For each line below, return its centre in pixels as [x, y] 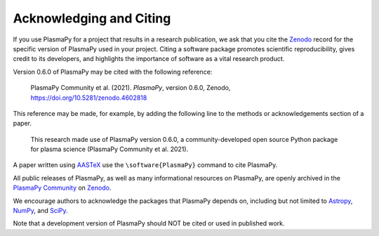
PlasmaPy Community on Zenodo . [62, 188]
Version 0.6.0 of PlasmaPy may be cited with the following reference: [113, 72]
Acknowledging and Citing [92, 18]
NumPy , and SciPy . [40, 211]
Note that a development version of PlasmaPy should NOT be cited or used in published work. [149, 223]
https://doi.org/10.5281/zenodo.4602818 [89, 98]
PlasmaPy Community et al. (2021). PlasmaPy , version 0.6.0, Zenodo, [131, 88]
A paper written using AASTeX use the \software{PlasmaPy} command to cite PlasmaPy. [145, 165]
